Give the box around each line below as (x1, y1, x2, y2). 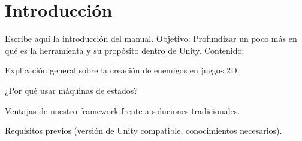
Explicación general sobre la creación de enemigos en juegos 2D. (5, 64, 240, 76)
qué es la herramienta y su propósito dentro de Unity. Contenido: (5, 44, 244, 56)
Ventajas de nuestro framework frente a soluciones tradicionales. (5, 104, 240, 117)
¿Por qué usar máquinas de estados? (5, 84, 138, 96)
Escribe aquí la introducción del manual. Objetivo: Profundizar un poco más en (5, 32, 297, 45)
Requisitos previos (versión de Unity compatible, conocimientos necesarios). (5, 124, 282, 137)
